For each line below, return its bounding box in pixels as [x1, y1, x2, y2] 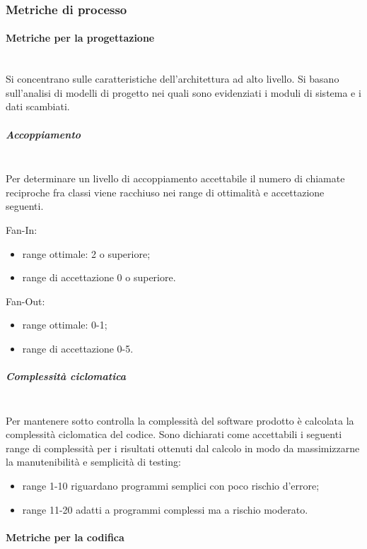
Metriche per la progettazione [6, 30, 155, 45]
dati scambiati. [6, 99, 70, 114]
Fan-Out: [6, 293, 45, 308]
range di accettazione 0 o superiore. [22, 270, 176, 285]
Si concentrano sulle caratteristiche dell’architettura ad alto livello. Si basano [6, 71, 339, 86]
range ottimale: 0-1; [22, 317, 107, 332]
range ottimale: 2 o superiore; [22, 246, 151, 261]
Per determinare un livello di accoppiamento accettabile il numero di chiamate [6, 171, 345, 186]
